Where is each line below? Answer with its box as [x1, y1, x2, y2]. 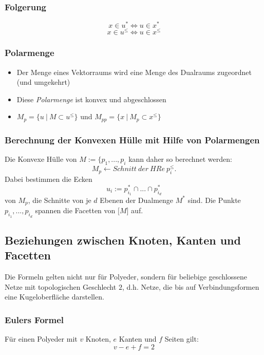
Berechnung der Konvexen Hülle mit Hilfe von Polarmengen [5, 133, 260, 146]
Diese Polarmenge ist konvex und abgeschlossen [16, 94, 166, 104]
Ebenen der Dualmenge [100, 194, 174, 205]
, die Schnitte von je [28, 194, 91, 205]
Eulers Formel [5, 313, 64, 326]
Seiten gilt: [164, 333, 199, 344]
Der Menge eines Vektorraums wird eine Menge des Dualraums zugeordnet [16, 66, 252, 77]
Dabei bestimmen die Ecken [5, 174, 92, 184]
